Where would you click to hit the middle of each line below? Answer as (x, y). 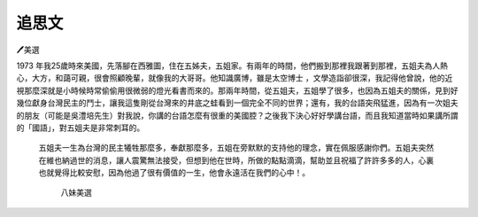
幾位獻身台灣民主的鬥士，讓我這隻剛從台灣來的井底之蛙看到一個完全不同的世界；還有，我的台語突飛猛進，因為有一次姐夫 (237, 103)
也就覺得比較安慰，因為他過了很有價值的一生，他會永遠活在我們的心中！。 (174, 173)
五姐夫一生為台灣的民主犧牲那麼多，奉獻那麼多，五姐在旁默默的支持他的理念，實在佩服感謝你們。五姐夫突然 (236, 148)
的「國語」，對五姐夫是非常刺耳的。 (81, 128)
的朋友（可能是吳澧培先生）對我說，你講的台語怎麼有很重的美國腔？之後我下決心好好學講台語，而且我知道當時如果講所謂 (237, 115)
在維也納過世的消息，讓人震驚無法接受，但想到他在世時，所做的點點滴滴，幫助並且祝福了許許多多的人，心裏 (236, 160)
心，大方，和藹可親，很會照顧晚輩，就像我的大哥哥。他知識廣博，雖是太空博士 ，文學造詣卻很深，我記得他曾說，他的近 (235, 78)
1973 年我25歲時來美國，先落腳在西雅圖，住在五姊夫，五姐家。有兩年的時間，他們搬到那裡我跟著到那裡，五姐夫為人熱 (232, 66)
